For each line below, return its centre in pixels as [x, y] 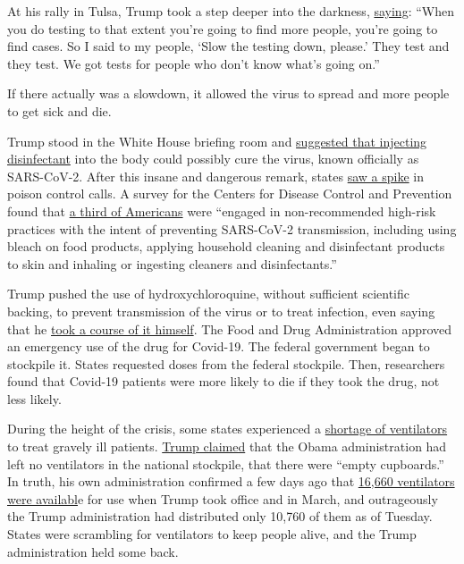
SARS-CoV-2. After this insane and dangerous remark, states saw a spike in [215, 176]
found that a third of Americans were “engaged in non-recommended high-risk [222, 210]
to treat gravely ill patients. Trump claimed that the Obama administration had [227, 446]
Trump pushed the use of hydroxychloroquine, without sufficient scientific [209, 294]
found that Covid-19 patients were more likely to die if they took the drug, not [224, 381]
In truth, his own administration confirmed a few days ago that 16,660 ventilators [231, 481]
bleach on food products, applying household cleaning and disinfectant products [226, 246]
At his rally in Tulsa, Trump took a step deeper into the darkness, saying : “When [231, 11]
